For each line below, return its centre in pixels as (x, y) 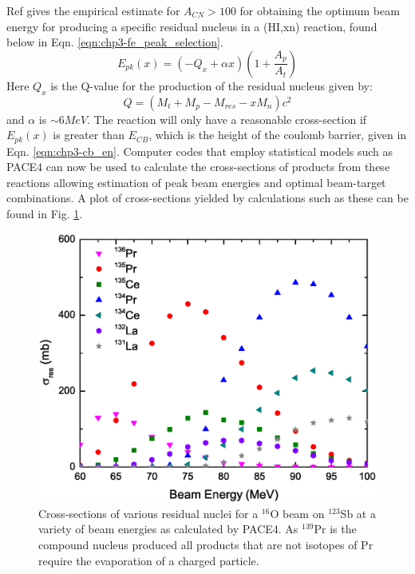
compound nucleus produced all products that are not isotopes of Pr (206, 544)
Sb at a (358, 513)
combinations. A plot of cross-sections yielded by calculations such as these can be (207, 198)
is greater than (89, 135)
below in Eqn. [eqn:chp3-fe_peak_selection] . (115, 42)
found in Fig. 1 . (45, 213)
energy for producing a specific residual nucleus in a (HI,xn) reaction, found (192, 26)
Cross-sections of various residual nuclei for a (148, 513)
